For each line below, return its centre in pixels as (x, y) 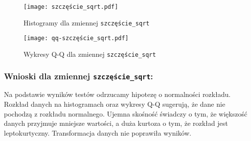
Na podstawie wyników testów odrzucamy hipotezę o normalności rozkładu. (117, 94)
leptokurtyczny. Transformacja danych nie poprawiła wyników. (98, 132)
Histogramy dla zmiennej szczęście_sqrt (87, 22)
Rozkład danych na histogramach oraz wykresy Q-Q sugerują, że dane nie (115, 104)
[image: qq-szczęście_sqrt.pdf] (76, 38)
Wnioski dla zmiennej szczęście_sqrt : (79, 76)
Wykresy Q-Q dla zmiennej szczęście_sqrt (90, 54)
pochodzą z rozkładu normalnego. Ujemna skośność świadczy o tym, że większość (126, 113)
